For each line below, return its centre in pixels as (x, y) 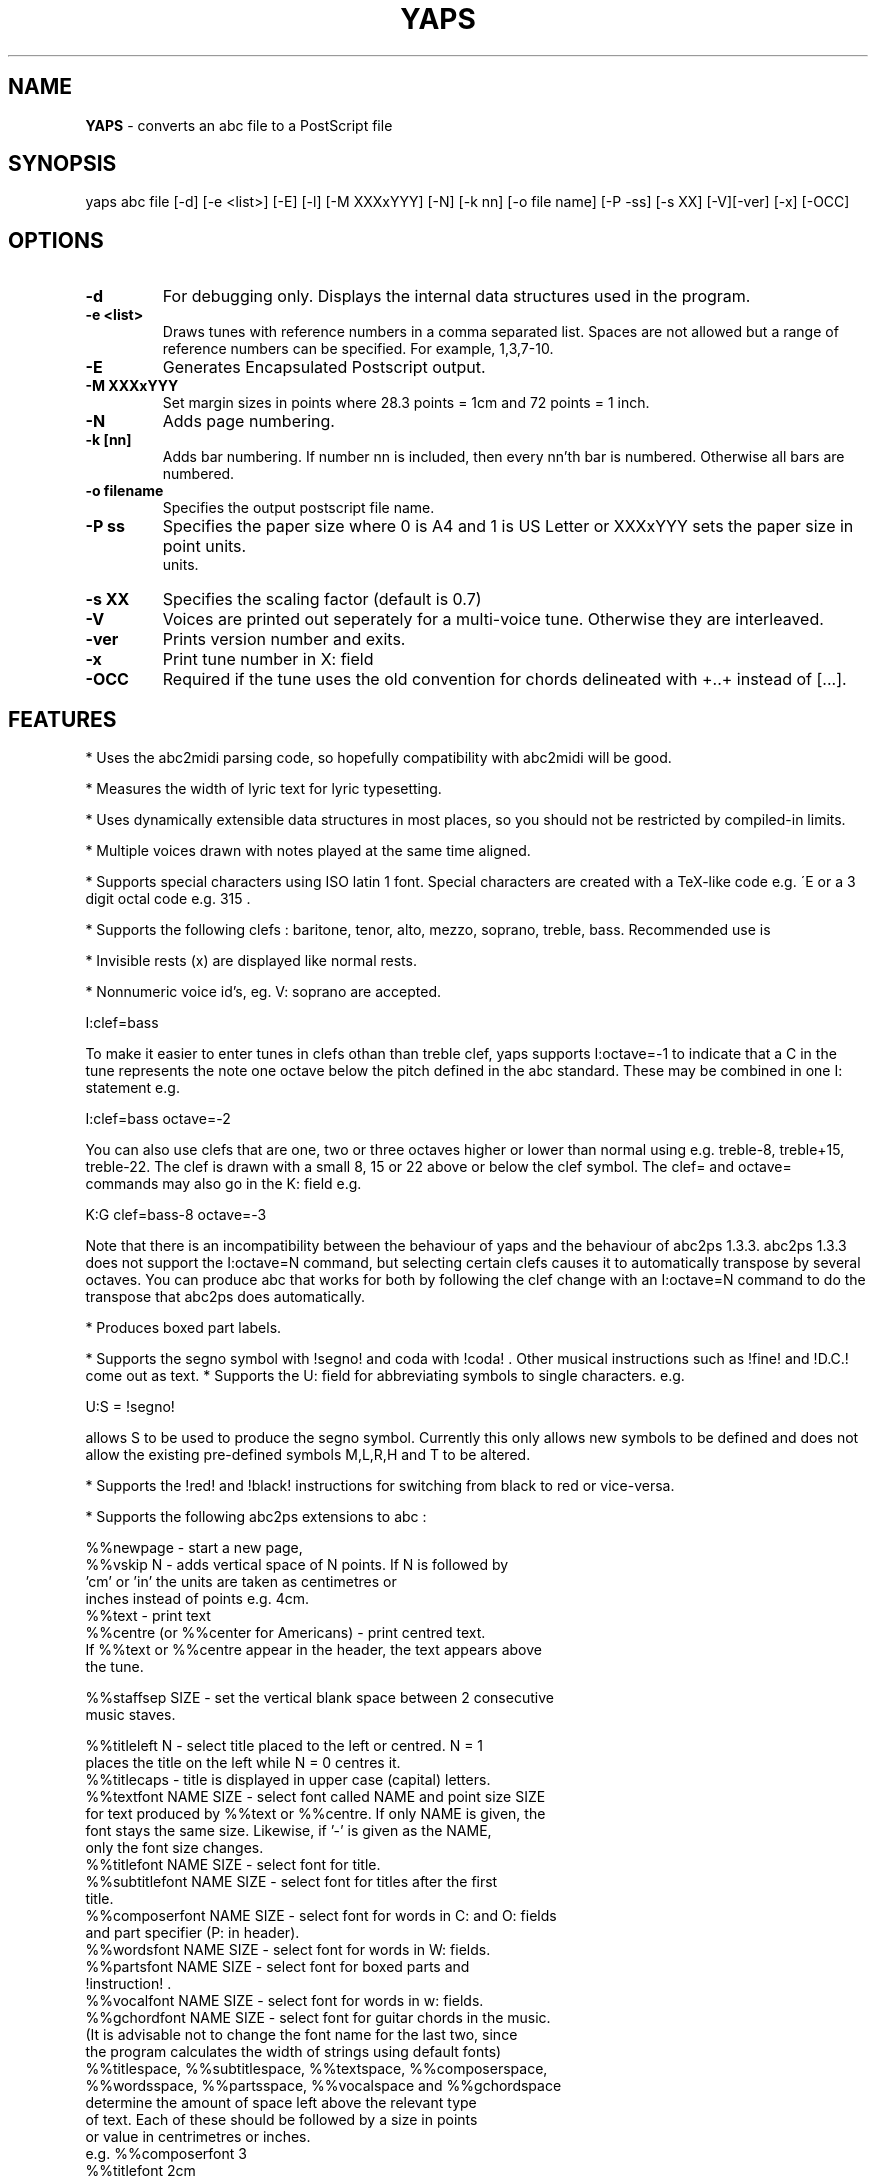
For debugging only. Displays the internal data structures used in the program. (456, 296)
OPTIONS (56, 240)
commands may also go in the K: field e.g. (223, 1184)
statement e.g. (132, 1088)
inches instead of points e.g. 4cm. (197, 1599)
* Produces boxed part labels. (183, 1328)
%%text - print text (148, 1616)
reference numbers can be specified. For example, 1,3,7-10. (358, 349)
